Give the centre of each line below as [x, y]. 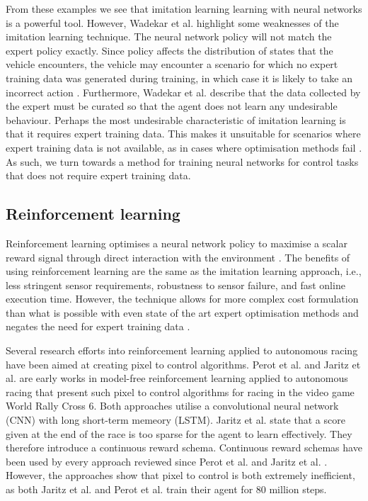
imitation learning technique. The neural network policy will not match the [169, 36]
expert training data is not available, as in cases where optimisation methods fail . [184, 147]
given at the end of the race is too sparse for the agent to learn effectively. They [179, 433]
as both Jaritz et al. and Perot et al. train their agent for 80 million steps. [166, 489]
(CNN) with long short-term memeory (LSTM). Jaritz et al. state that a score [176, 420]
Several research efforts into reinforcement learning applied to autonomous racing [182, 350]
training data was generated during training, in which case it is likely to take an [179, 78]
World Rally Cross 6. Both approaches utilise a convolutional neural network [172, 406]
